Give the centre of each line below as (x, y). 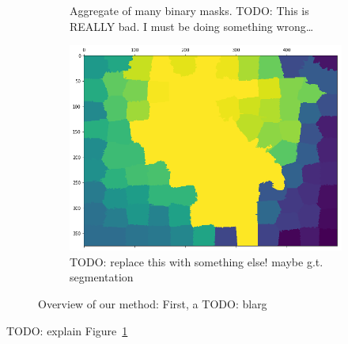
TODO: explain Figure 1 (67, 330)
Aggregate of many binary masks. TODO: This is (189, 10)
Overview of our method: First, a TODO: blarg (153, 303)
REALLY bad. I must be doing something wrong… (192, 26)
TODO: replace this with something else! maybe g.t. (197, 261)
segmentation (102, 277)
